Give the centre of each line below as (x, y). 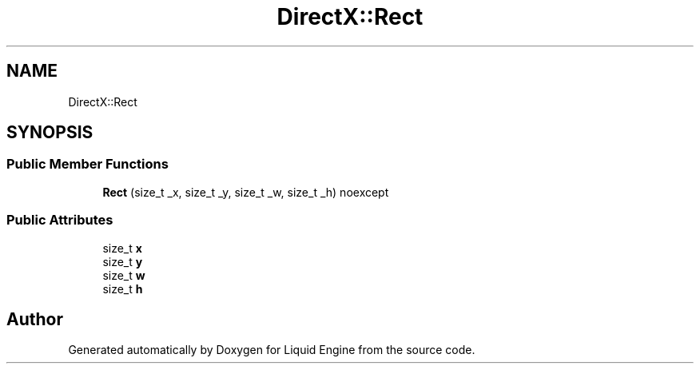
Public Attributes (60, 220)
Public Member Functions (87, 164)
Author (35, 319)
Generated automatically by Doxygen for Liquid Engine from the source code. (272, 350)
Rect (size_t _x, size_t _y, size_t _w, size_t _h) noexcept (246, 192)
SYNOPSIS (50, 133)
